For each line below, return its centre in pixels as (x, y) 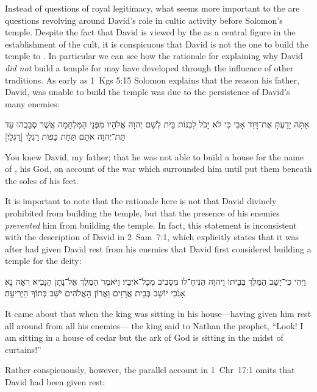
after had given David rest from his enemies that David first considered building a (158, 248)
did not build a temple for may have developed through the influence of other (149, 67)
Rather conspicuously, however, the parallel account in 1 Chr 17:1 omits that (150, 370)
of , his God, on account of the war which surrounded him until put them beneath (158, 169)
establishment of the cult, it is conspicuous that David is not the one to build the (157, 44)
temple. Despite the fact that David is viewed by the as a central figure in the (150, 32)
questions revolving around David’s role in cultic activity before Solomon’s (144, 20)
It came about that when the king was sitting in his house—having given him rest (158, 314)
